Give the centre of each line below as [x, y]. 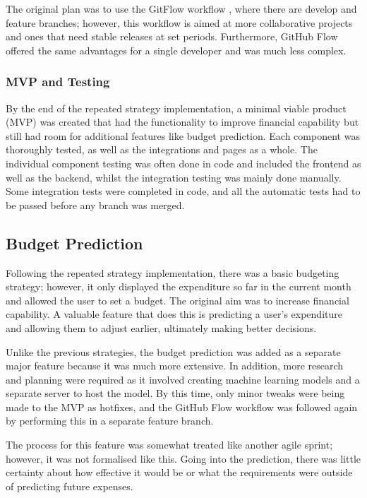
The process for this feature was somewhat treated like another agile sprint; [169, 445]
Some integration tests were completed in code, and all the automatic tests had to [183, 191]
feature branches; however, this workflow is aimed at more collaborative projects [179, 22]
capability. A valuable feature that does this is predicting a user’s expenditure [174, 314]
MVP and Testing [58, 82]
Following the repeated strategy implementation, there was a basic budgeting [173, 272]
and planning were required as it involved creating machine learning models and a [183, 379]
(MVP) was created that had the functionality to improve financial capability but [182, 122]
